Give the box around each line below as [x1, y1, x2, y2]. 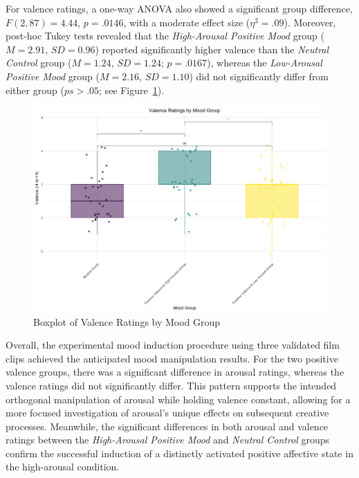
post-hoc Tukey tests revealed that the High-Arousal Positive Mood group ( [6, 28, 324, 43]
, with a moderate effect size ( [123, 15, 250, 29]
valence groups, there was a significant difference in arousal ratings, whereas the [6, 365, 344, 379]
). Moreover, [284, 15, 336, 29]
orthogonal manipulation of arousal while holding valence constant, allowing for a [6, 392, 351, 406]
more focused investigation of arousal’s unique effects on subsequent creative [6, 405, 329, 420]
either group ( [6, 82, 64, 97]
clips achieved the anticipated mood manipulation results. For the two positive [6, 351, 338, 365]
